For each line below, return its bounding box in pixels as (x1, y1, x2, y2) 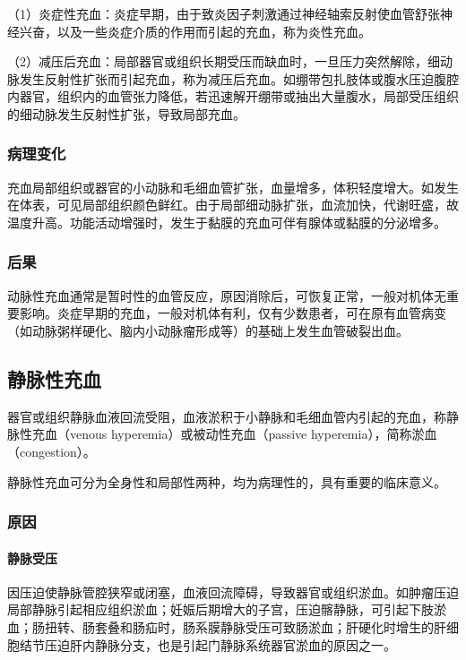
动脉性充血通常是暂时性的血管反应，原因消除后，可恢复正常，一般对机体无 (7, 286, 446, 304)
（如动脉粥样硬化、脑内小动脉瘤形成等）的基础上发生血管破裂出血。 (7, 321, 409, 339)
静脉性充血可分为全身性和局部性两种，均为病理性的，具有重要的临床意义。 (7, 472, 446, 491)
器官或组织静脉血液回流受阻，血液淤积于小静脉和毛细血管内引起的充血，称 (7, 407, 446, 425)
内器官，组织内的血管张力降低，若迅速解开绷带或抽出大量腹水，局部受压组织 (7, 87, 459, 106)
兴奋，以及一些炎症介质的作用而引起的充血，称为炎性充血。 (19, 21, 371, 40)
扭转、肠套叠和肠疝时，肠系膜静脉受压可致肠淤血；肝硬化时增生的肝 (44, 617, 446, 636)
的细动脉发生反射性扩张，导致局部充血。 (7, 104, 246, 123)
